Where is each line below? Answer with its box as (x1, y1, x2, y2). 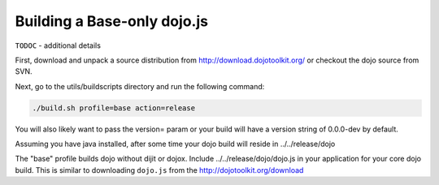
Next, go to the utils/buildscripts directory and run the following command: (15, 81, 265, 91)
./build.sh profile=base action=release (32, 103, 195, 113)
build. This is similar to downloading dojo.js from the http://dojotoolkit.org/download (15, 165, 304, 174)
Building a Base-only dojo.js (15, 12, 209, 30)
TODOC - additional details (15, 41, 102, 50)
